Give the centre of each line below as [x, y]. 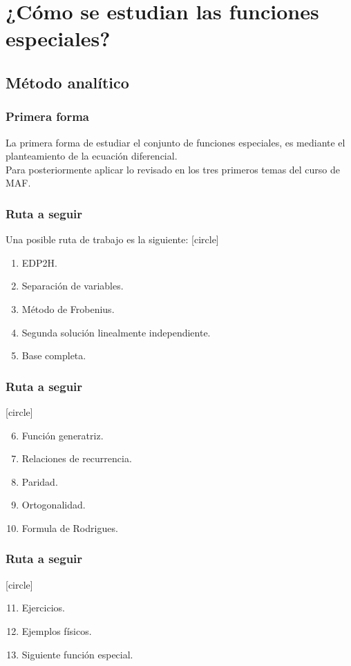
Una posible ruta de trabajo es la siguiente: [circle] [112, 239]
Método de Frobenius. [68, 308]
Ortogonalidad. [54, 505]
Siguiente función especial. [77, 654]
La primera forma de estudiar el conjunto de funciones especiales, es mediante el [175, 142]
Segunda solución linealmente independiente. [116, 332]
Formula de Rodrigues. [70, 527]
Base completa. [54, 355]
